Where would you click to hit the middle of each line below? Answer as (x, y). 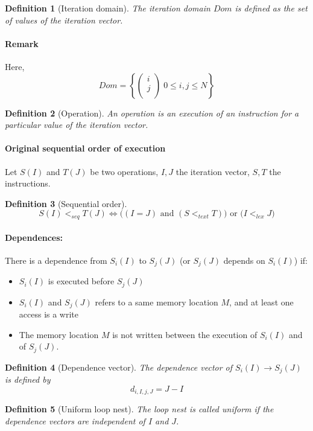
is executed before (81, 281)
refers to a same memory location (156, 302)
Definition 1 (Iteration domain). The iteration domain (108, 8)
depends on (244, 260)
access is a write (49, 314)
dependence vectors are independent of (75, 421)
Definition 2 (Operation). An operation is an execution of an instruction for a (152, 113)
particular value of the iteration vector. (77, 125)
